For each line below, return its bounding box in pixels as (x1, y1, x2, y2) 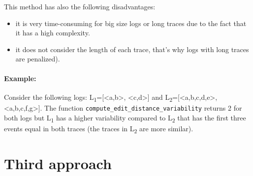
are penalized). (15, 54, 60, 64)
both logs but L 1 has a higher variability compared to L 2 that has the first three (4, 112, 246, 124)
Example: (4, 73, 36, 83)
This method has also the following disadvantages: (4, 1, 156, 11)
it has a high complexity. (15, 28, 90, 38)
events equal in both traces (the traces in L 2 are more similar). (4, 123, 193, 135)
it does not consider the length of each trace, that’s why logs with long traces (15, 44, 249, 54)
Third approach (4, 153, 112, 173)
